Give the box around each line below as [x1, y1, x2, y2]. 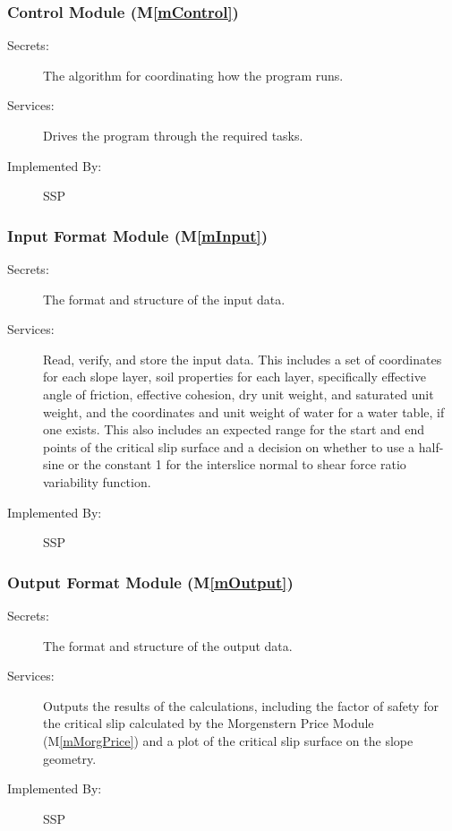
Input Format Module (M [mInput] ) [7, 224, 269, 246]
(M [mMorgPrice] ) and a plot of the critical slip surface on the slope [43, 731, 414, 750]
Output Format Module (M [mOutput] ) [7, 570, 294, 593]
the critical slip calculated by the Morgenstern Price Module [43, 714, 374, 732]
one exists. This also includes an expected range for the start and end [43, 420, 425, 439]
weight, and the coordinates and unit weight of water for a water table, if [43, 402, 445, 421]
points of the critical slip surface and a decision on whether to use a [43, 437, 415, 456]
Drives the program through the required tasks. [43, 126, 303, 144]
